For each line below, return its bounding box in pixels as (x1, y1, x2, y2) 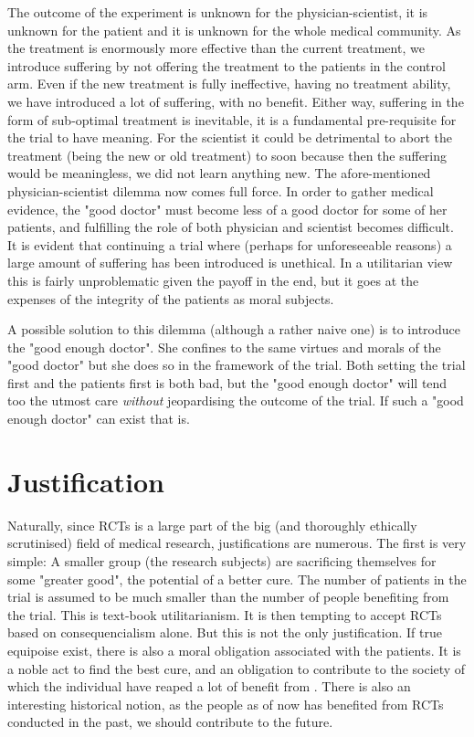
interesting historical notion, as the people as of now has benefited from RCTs (7, 694, 444, 713)
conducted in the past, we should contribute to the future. (7, 712, 333, 732)
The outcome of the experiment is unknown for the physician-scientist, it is (7, 3, 428, 21)
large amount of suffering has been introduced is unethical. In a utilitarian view (7, 253, 453, 272)
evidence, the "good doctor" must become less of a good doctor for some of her (7, 199, 448, 218)
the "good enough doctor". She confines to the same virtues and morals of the (7, 337, 441, 356)
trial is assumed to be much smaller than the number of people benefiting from (7, 587, 449, 606)
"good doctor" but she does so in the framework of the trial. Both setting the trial (7, 355, 466, 374)
